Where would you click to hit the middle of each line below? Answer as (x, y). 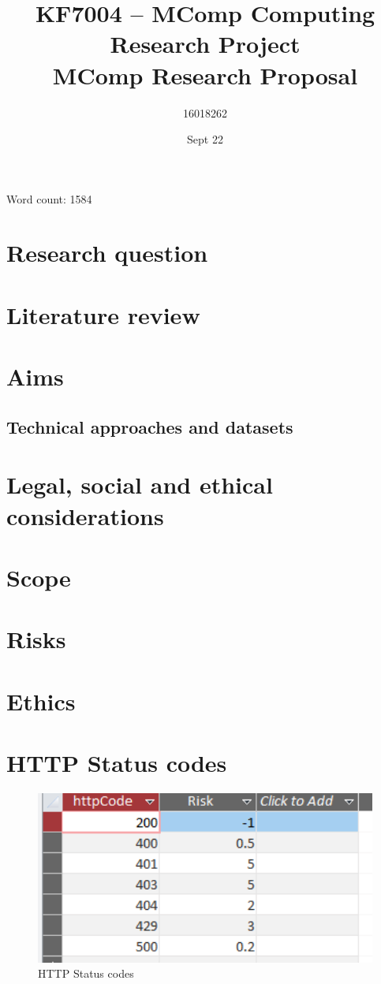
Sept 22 (205, 139)
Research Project (205, 44)
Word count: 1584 (49, 198)
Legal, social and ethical (140, 485)
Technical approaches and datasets (150, 426)
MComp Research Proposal (205, 75)
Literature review (103, 314)
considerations (85, 515)
